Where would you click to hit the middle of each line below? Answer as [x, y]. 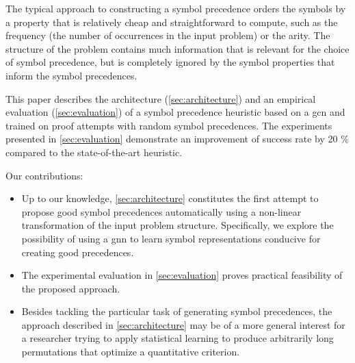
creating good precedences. [78, 252]
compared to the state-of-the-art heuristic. [94, 152]
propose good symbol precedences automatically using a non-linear [161, 211]
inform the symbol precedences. [71, 75]
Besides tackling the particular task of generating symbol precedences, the [177, 311]
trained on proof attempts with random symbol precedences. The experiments [169, 125]
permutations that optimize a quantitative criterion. [131, 352]
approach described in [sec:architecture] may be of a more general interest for [183, 324]
